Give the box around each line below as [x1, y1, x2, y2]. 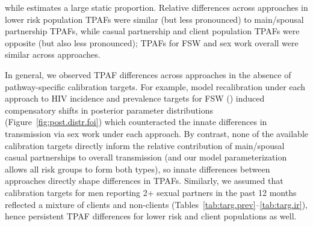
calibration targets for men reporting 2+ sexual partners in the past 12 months [5, 186, 297, 198]
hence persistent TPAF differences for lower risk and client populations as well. [5, 210, 297, 222]
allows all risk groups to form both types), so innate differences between [5, 162, 270, 175]
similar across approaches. [5, 48, 101, 61]
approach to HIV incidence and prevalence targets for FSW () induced [5, 92, 265, 105]
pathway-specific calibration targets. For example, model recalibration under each [5, 80, 306, 93]
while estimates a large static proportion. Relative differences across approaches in [5, 1, 308, 13]
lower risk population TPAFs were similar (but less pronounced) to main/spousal [5, 13, 304, 25]
